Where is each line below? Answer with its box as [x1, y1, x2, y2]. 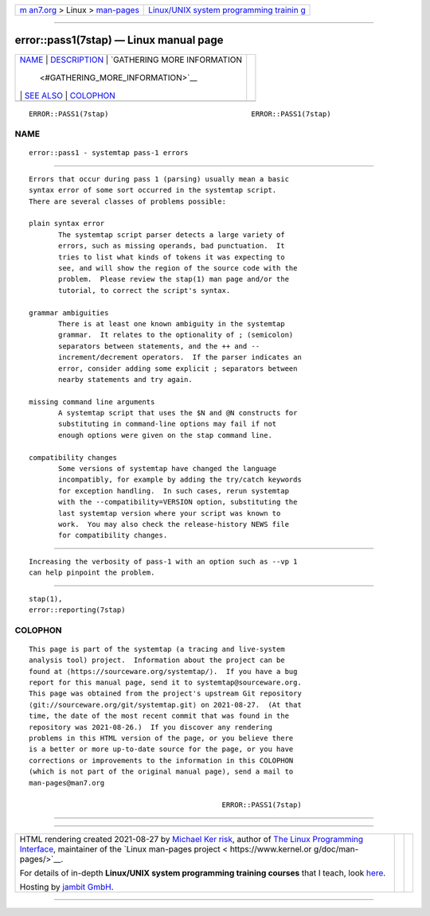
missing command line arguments [29, 397, 155, 406]
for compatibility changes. [58, 531, 168, 540]
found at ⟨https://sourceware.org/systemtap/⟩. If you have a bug [29, 667, 298, 676]
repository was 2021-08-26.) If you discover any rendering [29, 723, 272, 731]
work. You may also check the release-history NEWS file [58, 520, 290, 528]
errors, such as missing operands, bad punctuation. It [58, 241, 286, 251]
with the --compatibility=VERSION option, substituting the [58, 497, 298, 507]
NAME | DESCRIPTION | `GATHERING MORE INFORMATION [19, 54, 243, 65]
